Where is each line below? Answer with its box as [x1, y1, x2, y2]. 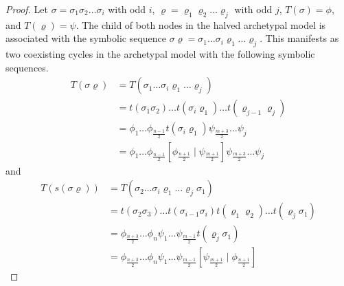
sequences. [5, 60, 49, 74]
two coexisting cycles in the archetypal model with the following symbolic [5, 47, 315, 61]
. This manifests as [260, 31, 339, 45]
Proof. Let [5, 2, 48, 16]
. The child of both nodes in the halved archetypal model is [76, 17, 326, 32]
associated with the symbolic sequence [5, 31, 166, 45]
